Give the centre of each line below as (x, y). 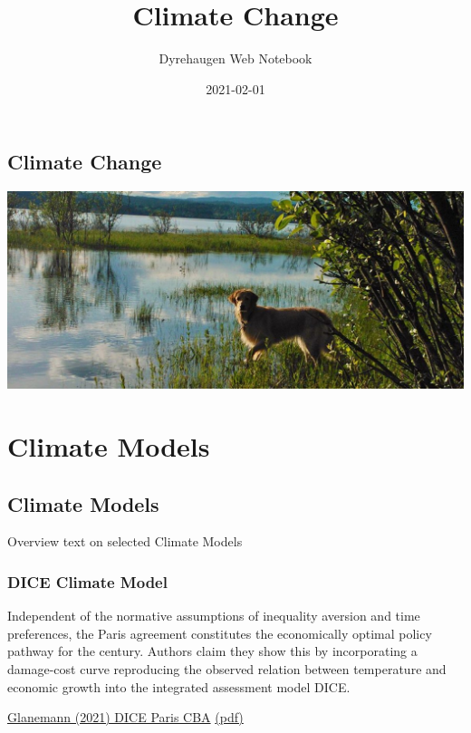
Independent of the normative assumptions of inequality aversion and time (214, 616)
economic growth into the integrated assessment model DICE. (179, 686)
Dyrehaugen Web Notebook (235, 58)
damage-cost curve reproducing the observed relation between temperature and (227, 668)
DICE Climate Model (87, 581)
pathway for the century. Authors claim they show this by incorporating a (212, 651)
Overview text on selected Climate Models (125, 541)
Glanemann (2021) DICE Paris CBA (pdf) (125, 717)
